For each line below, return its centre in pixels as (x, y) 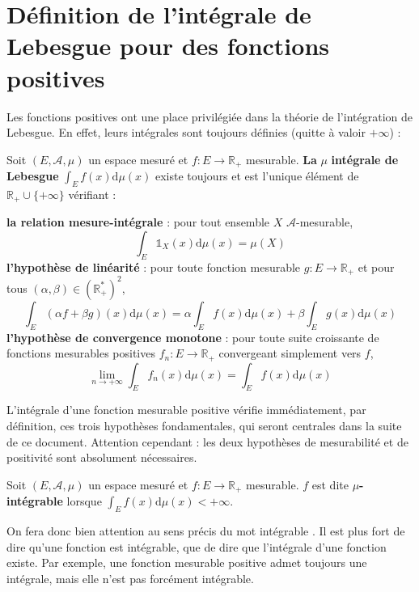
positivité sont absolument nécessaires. (102, 457)
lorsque (84, 501)
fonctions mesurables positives (81, 353)
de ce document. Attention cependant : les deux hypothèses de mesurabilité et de (207, 441)
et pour (376, 266)
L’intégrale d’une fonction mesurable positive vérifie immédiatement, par (186, 410)
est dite (330, 484)
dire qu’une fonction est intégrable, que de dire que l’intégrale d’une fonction (197, 546)
